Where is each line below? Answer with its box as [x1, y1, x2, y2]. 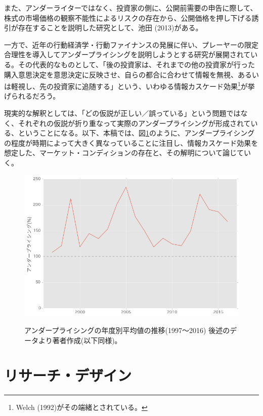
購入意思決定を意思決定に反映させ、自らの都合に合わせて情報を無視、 [4, 69, 238, 79]
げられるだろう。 [4, 91, 60, 101]
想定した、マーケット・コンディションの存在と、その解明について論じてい [4, 147, 251, 158]
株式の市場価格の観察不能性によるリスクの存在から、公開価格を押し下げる [4, 12, 252, 23]
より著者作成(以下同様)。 [38, 335, 122, 345]
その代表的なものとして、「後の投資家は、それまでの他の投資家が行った [18, 59, 255, 69]
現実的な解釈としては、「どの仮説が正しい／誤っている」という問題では [4, 108, 241, 118]
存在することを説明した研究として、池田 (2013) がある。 [18, 22, 203, 33]
